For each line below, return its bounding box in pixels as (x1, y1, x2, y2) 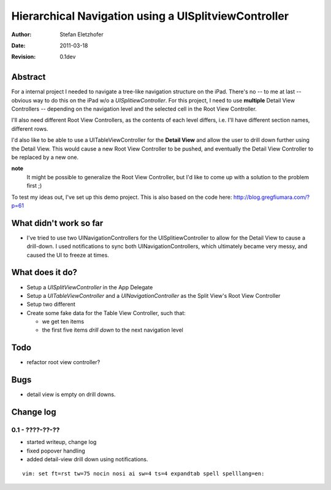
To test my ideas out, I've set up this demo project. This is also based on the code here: (11, 193, 232, 201)
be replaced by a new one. (11, 154, 79, 161)
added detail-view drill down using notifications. (26, 456, 148, 463)
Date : (11, 42, 26, 49)
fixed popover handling (26, 447, 85, 454)
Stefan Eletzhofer (59, 31, 104, 38)
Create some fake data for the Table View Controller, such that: (26, 309, 186, 316)
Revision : (11, 53, 36, 61)
